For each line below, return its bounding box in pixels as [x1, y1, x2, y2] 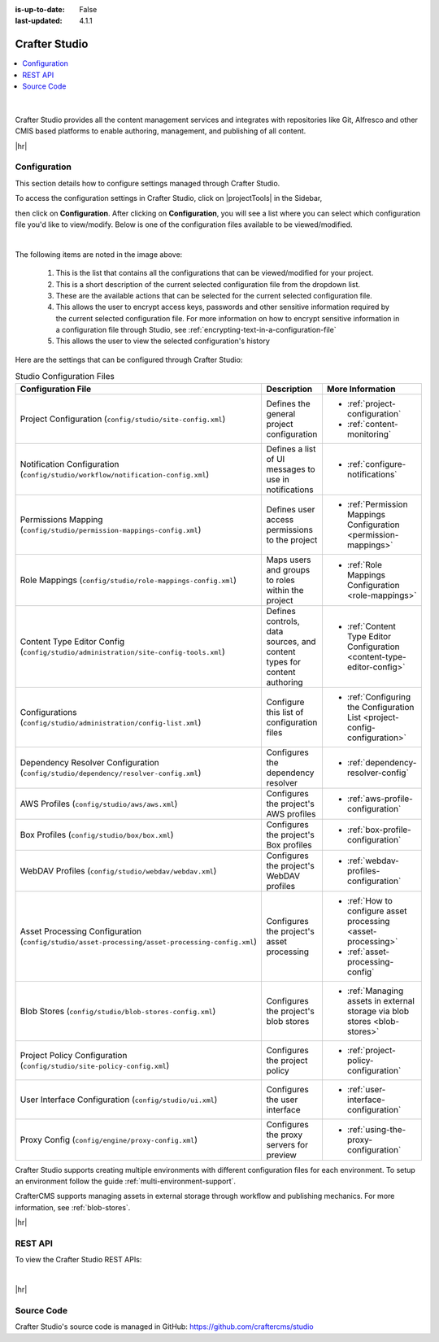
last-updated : [15, 16, 63, 26]
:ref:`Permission [346, 499, 408, 510]
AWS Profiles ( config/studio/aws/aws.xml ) [20, 798, 178, 809]
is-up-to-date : [15, 5, 65, 14]
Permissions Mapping [20, 513, 103, 525]
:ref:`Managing [346, 985, 404, 996]
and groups [266, 564, 311, 575]
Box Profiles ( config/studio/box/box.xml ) [20, 829, 174, 840]
